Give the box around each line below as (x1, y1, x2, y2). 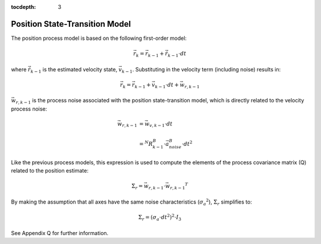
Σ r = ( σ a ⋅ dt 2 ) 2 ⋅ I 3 (138, 213, 181, 222)
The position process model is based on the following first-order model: (11, 35, 187, 42)
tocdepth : (11, 4, 36, 10)
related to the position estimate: (11, 167, 89, 174)
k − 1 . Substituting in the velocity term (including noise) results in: (122, 65, 281, 74)
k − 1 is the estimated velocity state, (30, 65, 118, 74)
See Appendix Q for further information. (11, 229, 109, 236)
